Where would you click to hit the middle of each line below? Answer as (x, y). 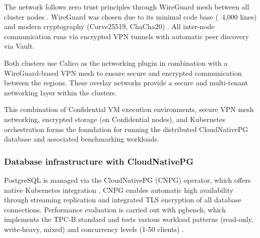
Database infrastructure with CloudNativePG (99, 161)
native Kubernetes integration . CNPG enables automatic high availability (119, 190)
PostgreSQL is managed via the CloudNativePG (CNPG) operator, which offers (127, 180)
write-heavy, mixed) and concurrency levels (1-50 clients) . (94, 229)
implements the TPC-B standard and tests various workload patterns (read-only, (129, 219)
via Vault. (19, 46)
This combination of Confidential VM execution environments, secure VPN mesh (129, 109)
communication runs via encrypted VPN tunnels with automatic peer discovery (126, 36)
